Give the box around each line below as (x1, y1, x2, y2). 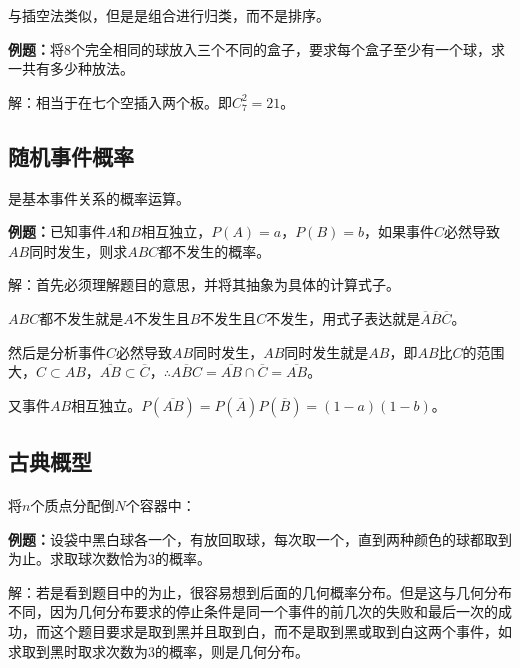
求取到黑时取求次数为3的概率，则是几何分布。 (8, 640, 309, 661)
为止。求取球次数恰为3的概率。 (8, 548, 211, 569)
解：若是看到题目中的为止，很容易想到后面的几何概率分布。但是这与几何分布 (8, 581, 512, 602)
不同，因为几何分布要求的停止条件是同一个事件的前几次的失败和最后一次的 (8, 601, 498, 622)
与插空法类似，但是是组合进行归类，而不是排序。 (8, 5, 330, 25)
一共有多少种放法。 (8, 58, 134, 79)
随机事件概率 (8, 140, 134, 171)
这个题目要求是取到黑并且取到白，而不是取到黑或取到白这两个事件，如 (49, 621, 512, 642)
